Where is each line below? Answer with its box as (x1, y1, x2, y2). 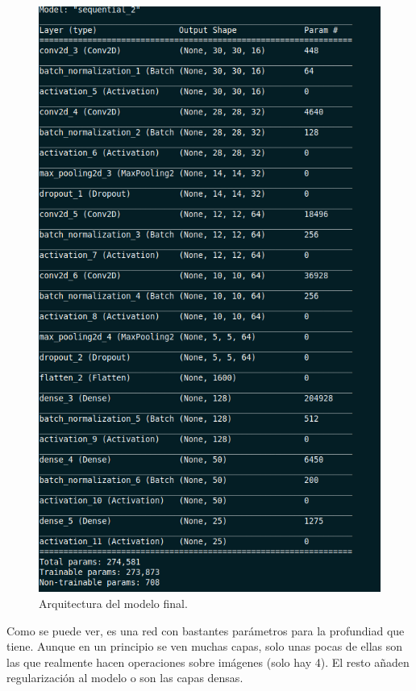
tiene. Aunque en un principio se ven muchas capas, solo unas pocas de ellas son (6, 638, 403, 655)
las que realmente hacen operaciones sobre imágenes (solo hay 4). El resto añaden (6, 653, 410, 670)
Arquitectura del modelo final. (39, 594, 188, 611)
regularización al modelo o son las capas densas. (6, 669, 243, 686)
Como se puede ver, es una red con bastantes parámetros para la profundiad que (6, 622, 405, 639)
